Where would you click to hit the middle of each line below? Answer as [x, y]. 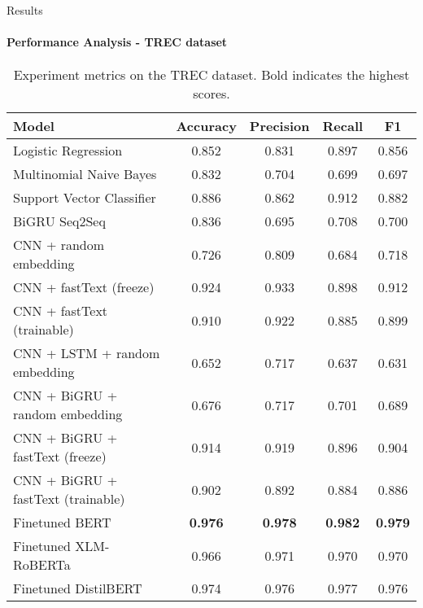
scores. [211, 94]
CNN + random [59, 245]
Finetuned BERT [62, 523]
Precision [279, 126]
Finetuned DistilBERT [78, 588]
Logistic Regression [68, 151]
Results [25, 10]
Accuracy [206, 126]
